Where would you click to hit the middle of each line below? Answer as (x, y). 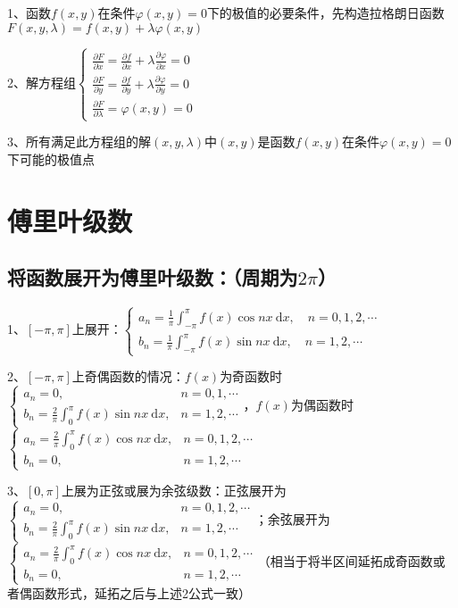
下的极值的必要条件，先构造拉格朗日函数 (325, 12)
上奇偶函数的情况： (128, 376)
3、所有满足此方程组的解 (79, 142)
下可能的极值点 (51, 158)
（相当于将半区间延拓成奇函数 (345, 561)
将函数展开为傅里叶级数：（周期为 (153, 277)
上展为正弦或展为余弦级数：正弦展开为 (174, 491)
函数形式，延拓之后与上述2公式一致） (141, 592)
